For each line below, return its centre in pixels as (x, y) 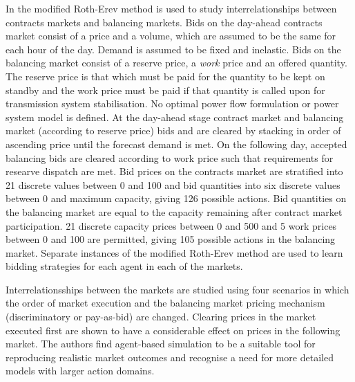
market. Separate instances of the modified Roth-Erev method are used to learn (174, 252)
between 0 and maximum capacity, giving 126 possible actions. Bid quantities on (176, 198)
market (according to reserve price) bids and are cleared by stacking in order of (173, 130)
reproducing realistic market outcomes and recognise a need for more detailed (170, 357)
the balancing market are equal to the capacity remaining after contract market (174, 211)
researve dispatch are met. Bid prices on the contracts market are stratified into (174, 171)
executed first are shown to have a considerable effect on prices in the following (173, 330)
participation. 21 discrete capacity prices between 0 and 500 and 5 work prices (171, 225)
